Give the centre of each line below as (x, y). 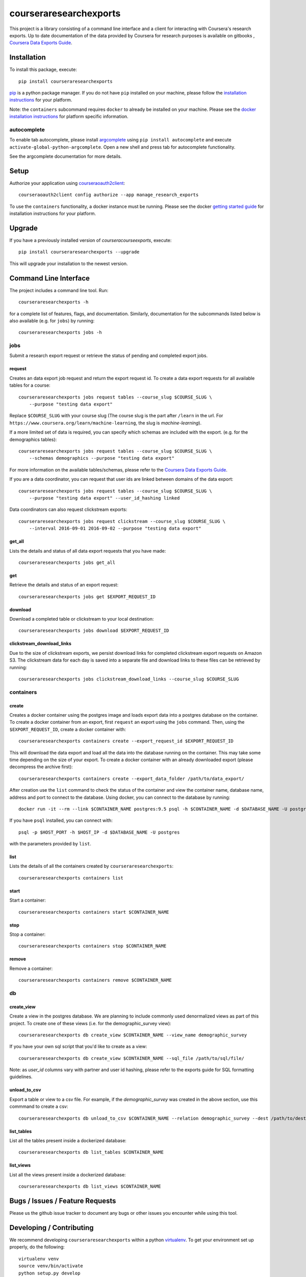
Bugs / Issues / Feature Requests (63, 1201)
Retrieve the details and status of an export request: (64, 585)
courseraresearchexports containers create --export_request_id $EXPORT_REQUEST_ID (126, 741)
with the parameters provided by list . (50, 844)
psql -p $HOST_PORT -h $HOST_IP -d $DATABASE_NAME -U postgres (99, 832)
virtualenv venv (39, 1259)
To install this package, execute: (43, 69)
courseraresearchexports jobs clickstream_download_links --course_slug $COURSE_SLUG (129, 679)
